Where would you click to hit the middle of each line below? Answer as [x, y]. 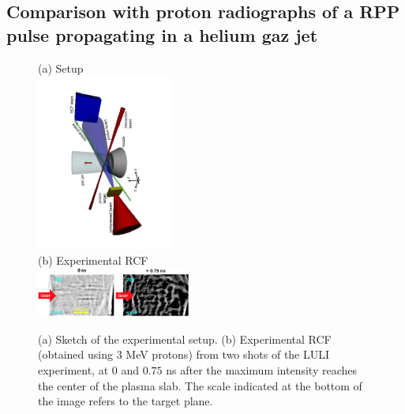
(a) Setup [61, 68]
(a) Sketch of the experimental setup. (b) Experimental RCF [185, 339]
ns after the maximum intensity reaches [262, 370]
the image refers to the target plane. [126, 401]
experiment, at [73, 370]
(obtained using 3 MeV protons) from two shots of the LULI [184, 354]
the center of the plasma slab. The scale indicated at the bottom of [200, 385]
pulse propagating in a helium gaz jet [162, 34]
